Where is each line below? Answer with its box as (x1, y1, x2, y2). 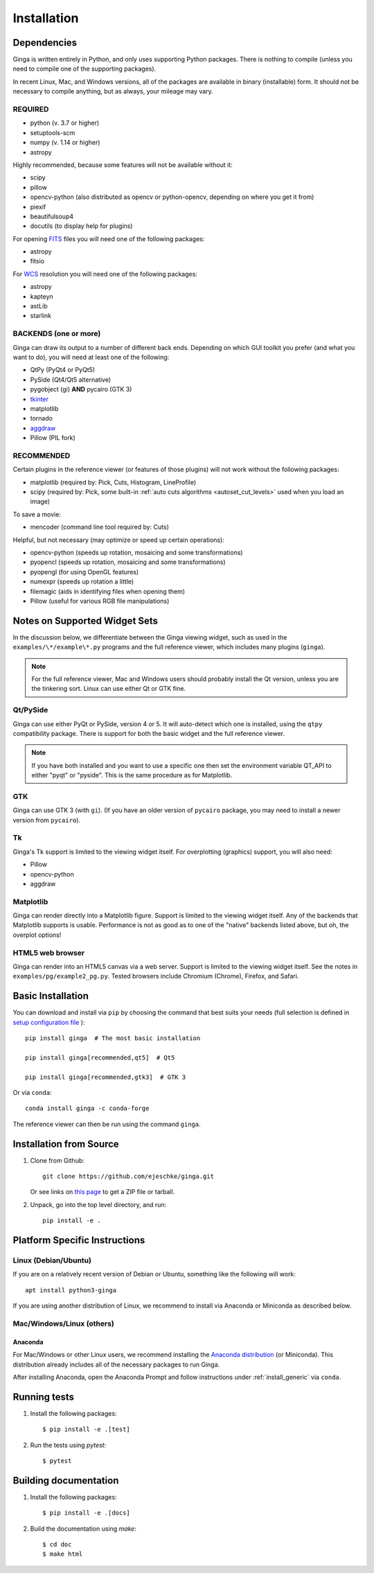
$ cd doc (42, 1540, 72, 1549)
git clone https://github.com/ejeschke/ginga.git (42, 1172, 215, 1181)
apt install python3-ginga (25, 1286, 117, 1294)
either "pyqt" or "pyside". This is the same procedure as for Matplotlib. (31, 771, 233, 780)
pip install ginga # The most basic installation (25, 1035, 201, 1042)
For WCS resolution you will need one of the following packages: (12, 270, 197, 278)
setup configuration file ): (12, 1018, 85, 1026)
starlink (30, 312, 52, 320)
